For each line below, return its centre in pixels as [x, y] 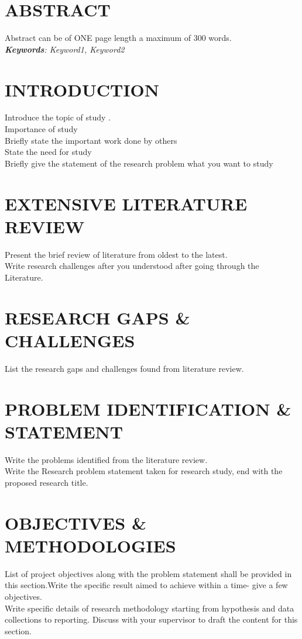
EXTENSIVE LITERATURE [126, 203]
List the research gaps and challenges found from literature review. [124, 368]
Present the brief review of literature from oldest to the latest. [116, 254]
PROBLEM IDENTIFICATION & [148, 408]
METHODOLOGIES [90, 545]
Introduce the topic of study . [58, 117]
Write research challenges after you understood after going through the [132, 266]
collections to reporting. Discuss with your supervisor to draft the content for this [151, 619]
